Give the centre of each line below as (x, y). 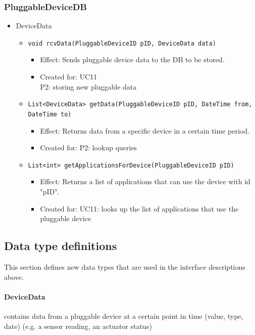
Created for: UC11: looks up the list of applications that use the (139, 208)
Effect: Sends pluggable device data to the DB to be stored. (132, 59)
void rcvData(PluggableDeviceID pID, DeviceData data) (122, 43)
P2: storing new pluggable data (88, 86)
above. (14, 277)
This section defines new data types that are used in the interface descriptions (125, 266)
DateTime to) (50, 114)
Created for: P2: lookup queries (89, 148)
